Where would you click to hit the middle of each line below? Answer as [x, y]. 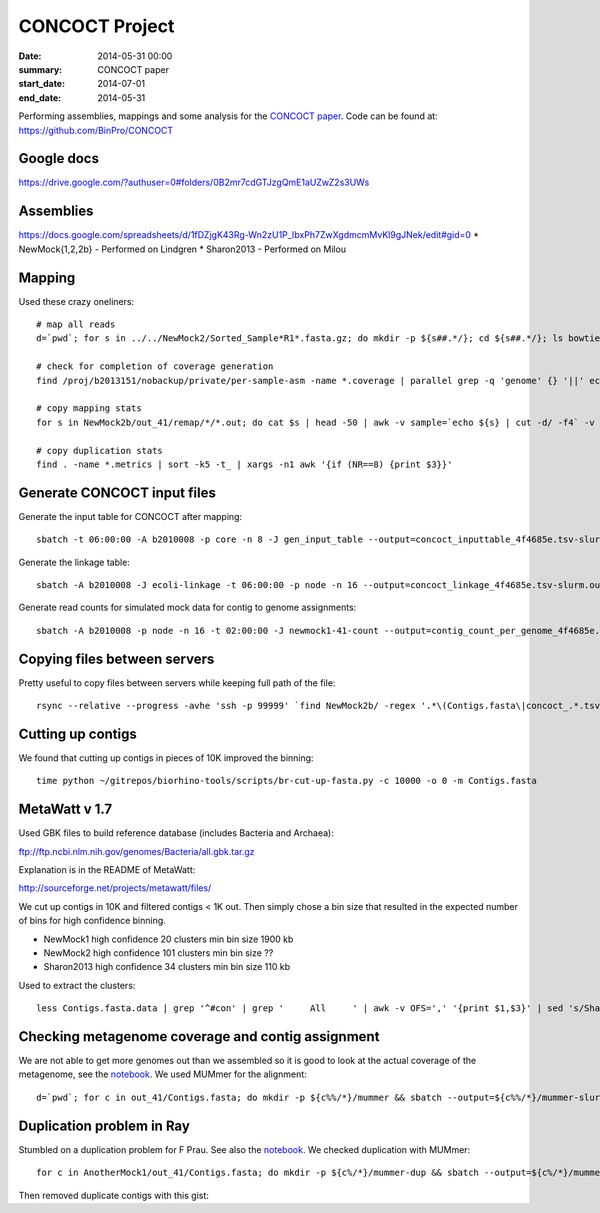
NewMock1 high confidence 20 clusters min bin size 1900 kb [168, 939]
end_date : [40, 97]
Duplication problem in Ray [104, 1125]
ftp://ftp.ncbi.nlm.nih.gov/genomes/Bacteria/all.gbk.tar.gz [136, 851]
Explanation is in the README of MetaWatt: [107, 870]
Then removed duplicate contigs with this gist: [114, 1195]
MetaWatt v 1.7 [65, 809]
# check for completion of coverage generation [155, 366]
